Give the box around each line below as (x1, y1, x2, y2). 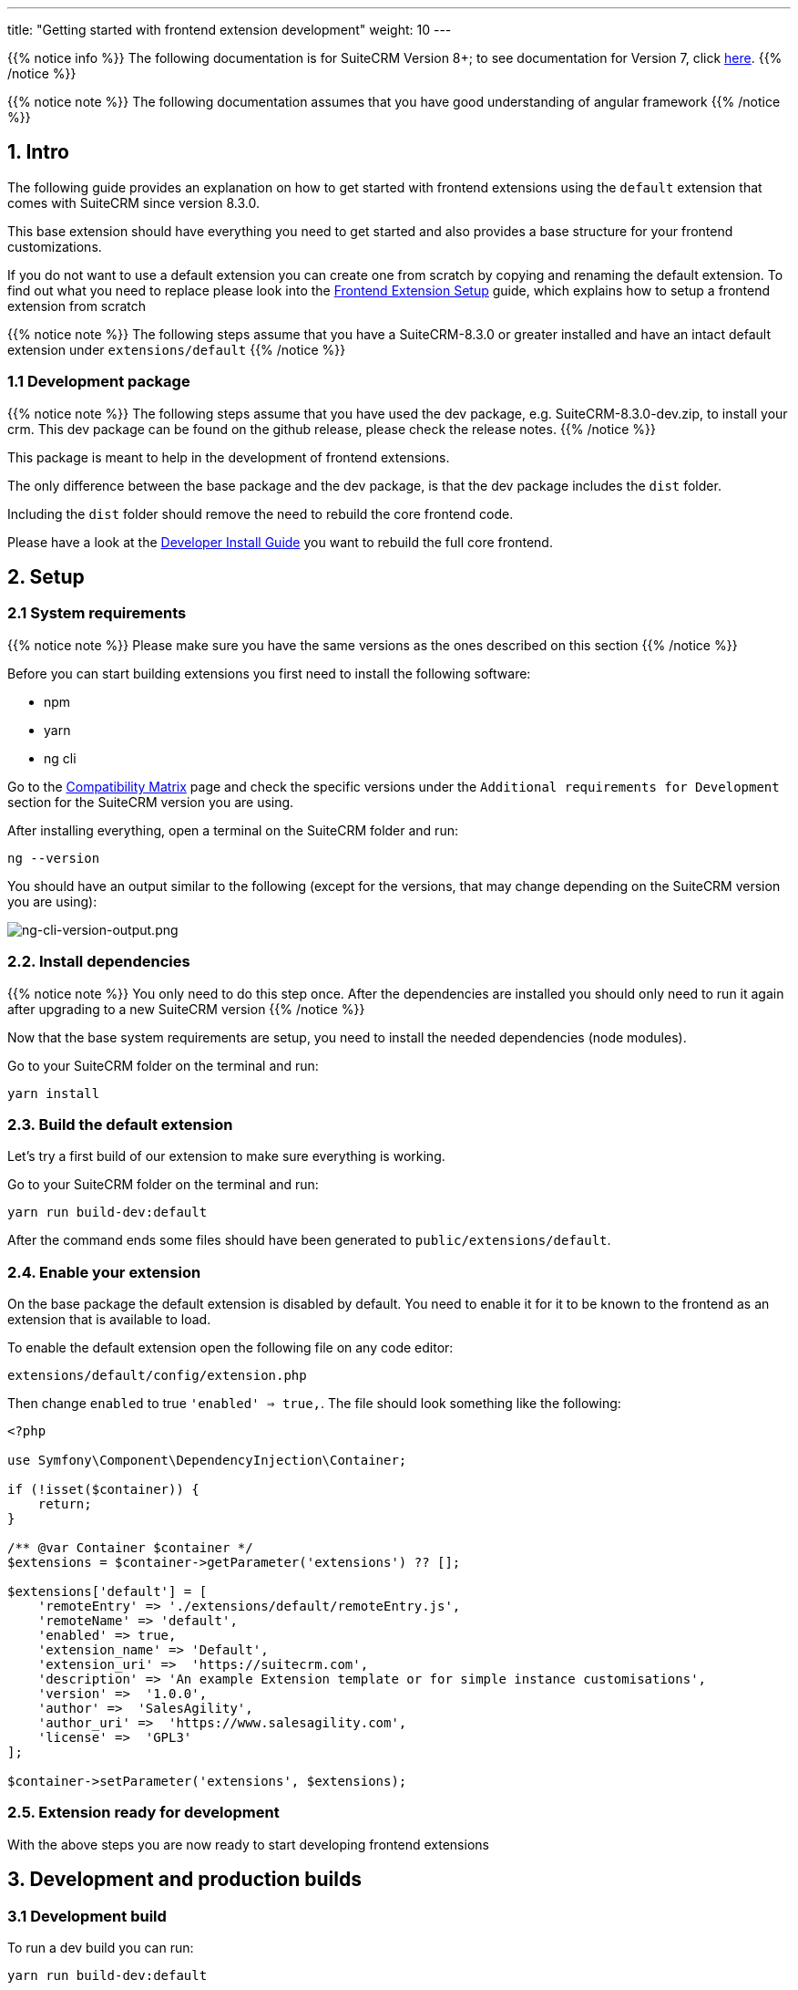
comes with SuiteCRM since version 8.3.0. (7, 194, 260, 211)
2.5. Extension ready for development (7, 1803, 280, 1822)
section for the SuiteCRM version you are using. (7, 793, 294, 810)
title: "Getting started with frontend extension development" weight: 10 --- (7, 22, 452, 37)
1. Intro (7, 140, 69, 164)
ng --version (7, 850, 100, 865)
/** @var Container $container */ (7, 1540, 253, 1556)
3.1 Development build (7, 1906, 167, 1925)
